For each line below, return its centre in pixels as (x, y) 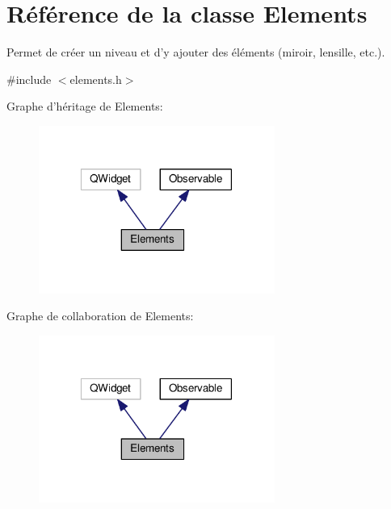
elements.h (96, 79)
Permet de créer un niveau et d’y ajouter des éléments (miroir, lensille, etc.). (196, 52)
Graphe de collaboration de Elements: (100, 316)
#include (29, 79)
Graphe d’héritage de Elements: (85, 106)
